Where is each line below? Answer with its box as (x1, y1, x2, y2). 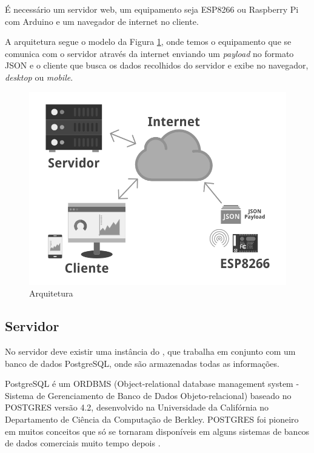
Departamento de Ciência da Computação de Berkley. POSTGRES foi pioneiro (5, 412, 299, 425)
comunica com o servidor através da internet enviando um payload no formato (5, 47, 294, 59)
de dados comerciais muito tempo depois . (5, 437, 161, 449)
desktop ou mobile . (5, 70, 73, 83)
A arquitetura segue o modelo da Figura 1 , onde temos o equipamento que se (5, 35, 292, 48)
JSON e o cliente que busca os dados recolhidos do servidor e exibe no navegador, (5, 59, 309, 72)
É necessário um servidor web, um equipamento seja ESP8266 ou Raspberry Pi (5, 3, 299, 15)
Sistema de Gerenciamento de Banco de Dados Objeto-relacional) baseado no (5, 389, 292, 401)
